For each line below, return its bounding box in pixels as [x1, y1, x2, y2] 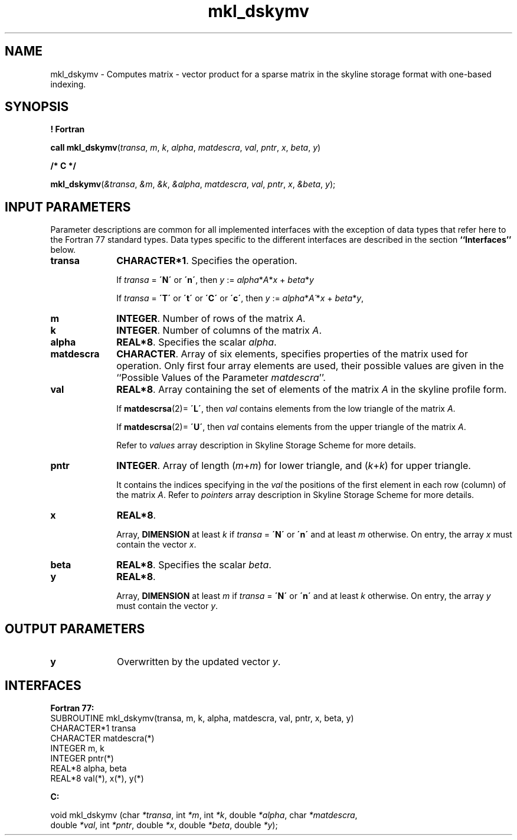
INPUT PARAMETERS [5, 199, 131, 214]
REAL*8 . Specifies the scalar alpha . [116, 336, 277, 349]
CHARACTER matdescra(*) [50, 732, 155, 743]
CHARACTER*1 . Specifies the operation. [116, 255, 297, 267]
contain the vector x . [116, 539, 197, 550]
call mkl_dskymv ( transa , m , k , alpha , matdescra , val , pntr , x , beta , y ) [50, 142, 321, 153]
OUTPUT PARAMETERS [5, 621, 145, 636]
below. [50, 245, 76, 255]
